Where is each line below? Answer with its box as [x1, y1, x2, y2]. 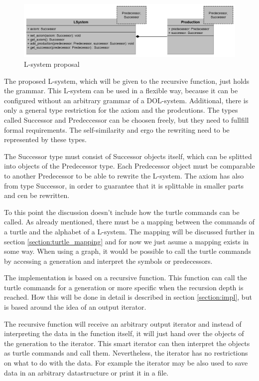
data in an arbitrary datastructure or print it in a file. [4, 367, 169, 378]
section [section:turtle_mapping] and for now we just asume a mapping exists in [4, 236, 249, 246]
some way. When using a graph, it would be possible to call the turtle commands [4, 246, 251, 256]
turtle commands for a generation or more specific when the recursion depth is [4, 282, 244, 292]
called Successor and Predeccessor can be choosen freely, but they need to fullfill [4, 114, 249, 125]
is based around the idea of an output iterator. [4, 302, 146, 312]
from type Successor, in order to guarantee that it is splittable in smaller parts [4, 180, 244, 190]
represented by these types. [4, 134, 87, 145]
